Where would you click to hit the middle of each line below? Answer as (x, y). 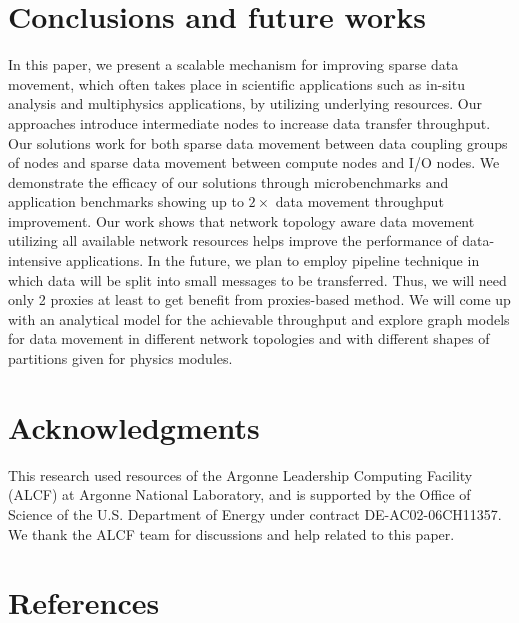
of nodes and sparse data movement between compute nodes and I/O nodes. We (254, 162)
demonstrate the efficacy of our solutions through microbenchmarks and (228, 181)
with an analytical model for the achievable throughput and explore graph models (259, 318)
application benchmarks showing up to (126, 201)
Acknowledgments (134, 426)
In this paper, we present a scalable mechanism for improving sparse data (233, 64)
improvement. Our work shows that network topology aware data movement (241, 220)
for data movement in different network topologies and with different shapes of (249, 338)
